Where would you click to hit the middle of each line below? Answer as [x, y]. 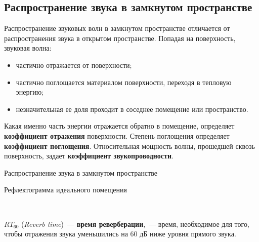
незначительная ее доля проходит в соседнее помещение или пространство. [132, 109]
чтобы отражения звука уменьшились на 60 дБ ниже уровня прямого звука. [120, 234]
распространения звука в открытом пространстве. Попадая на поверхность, [120, 38]
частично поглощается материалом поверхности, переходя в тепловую [124, 82]
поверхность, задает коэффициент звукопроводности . [89, 156]
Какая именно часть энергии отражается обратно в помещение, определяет [119, 126]
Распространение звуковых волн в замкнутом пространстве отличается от [117, 28]
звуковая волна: [28, 48]
